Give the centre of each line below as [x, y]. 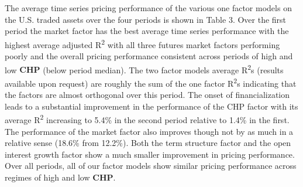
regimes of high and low [47, 177]
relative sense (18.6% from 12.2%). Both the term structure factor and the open [148, 143]
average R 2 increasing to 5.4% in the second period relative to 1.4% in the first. [147, 119]
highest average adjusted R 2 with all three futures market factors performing [142, 43]
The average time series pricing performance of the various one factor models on [148, 8]
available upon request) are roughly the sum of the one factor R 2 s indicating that [151, 82]
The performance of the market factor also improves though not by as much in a [149, 131]
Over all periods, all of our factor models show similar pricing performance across [151, 166]
